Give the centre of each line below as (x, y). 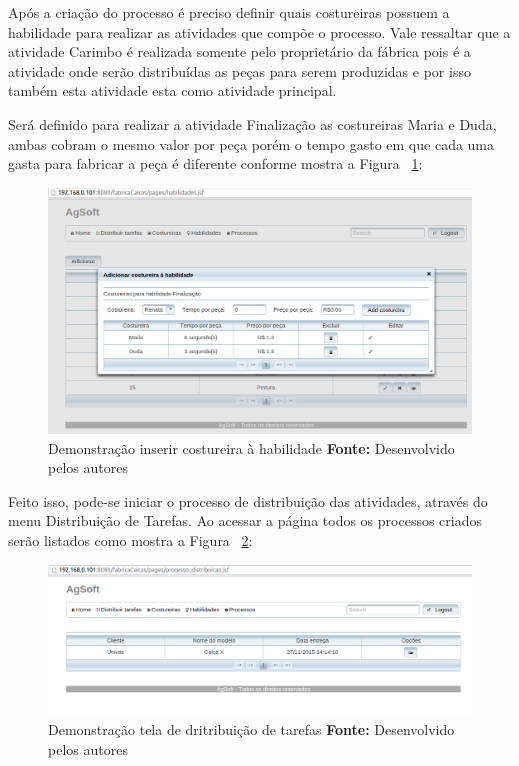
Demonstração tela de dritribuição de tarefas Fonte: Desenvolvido (251, 729)
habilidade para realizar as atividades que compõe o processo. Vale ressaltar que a (259, 31)
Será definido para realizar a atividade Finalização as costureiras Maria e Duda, (252, 123)
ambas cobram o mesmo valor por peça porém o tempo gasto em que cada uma (251, 143)
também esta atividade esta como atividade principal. (172, 90)
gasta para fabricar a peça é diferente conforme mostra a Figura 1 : (215, 163)
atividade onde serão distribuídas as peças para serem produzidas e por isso (239, 70)
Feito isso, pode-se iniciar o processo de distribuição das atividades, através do (248, 500)
